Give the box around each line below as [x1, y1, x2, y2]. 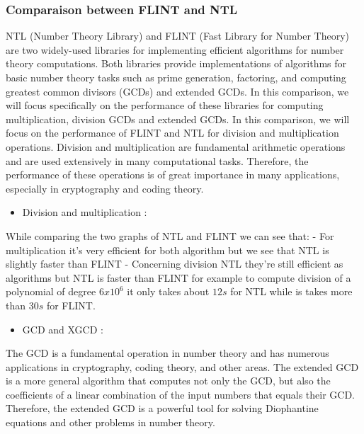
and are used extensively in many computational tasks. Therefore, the [6, 153, 309, 168]
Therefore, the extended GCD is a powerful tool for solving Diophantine [6, 401, 319, 416]
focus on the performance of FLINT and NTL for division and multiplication [6, 125, 339, 140]
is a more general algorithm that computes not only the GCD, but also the [6, 373, 331, 388]
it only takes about [127, 284, 210, 299]
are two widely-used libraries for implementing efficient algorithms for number [6, 42, 344, 57]
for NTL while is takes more [230, 284, 353, 299]
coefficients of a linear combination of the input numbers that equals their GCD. [6, 387, 355, 401]
